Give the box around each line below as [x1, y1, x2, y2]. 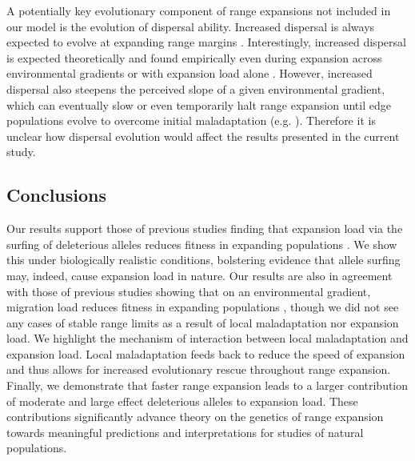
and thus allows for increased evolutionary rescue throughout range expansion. [6, 361, 391, 378]
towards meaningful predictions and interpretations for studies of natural [6, 423, 364, 440]
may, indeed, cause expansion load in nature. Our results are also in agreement [6, 267, 393, 283]
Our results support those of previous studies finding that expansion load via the [6, 220, 403, 237]
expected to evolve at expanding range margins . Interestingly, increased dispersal [6, 34, 406, 50]
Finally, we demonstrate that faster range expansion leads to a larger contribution [6, 377, 409, 394]
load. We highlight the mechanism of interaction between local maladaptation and [6, 330, 409, 347]
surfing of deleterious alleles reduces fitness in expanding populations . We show [6, 235, 397, 252]
